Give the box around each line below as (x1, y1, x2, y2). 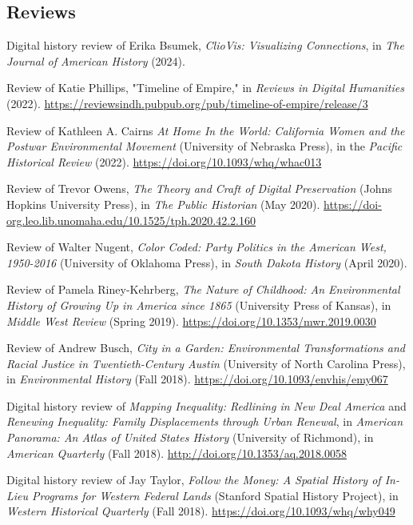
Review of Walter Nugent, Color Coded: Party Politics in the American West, (6, 238, 387, 255)
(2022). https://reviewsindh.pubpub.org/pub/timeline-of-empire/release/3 (6, 94, 368, 111)
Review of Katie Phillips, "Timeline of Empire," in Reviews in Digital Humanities (6, 79, 404, 96)
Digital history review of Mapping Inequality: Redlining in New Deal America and (6, 397, 407, 414)
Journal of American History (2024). (6, 52, 185, 69)
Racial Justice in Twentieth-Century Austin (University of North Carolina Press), (6, 355, 406, 371)
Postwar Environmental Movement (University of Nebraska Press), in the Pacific (6, 138, 403, 154)
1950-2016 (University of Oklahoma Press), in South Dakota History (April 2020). (6, 254, 407, 271)
